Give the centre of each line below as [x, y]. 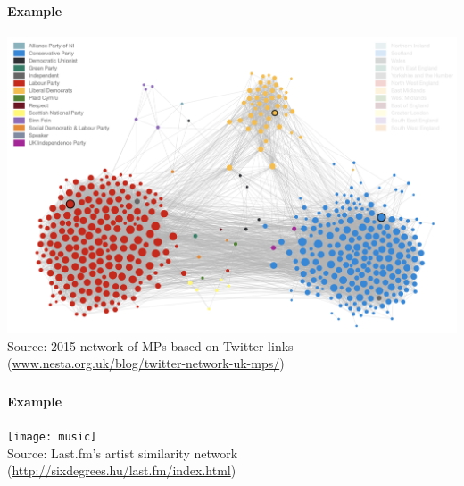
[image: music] [52, 437]
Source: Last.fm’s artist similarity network [123, 452]
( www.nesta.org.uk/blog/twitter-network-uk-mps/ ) [146, 363]
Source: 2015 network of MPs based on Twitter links [150, 345]
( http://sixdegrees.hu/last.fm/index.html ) [122, 470]
